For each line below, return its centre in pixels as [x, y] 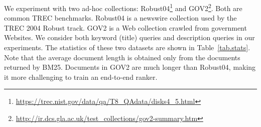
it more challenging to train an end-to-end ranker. [81, 77]
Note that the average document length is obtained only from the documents [122, 57]
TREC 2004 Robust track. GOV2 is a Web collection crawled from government [125, 27]
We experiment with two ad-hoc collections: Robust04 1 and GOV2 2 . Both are [123, 7]
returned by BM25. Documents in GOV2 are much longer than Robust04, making [130, 67]
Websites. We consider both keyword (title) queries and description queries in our [129, 37]
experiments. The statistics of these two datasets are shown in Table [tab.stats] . [127, 47]
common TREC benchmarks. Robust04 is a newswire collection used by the [120, 18]
